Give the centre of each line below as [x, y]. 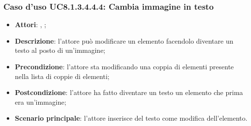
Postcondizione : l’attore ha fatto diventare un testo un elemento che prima [129, 92]
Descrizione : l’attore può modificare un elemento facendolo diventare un [124, 40]
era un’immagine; [40, 102]
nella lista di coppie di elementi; [62, 76]
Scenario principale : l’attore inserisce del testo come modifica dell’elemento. [131, 118]
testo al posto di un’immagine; [60, 50]
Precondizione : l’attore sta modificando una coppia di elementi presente [124, 66]
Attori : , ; [31, 24]
